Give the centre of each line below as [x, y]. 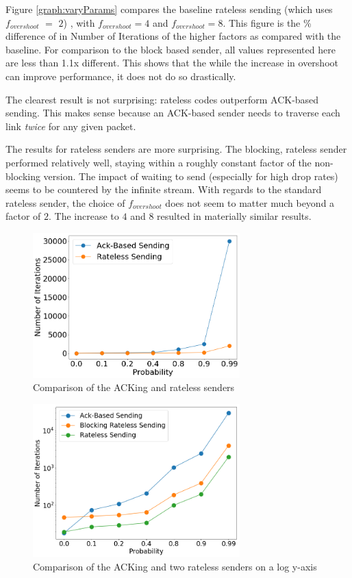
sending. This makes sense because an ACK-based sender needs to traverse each [173, 113]
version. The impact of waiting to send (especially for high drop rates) [191, 176]
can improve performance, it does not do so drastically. [121, 76]
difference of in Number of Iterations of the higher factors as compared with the [173, 36]
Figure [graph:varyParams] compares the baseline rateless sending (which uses [169, 9]
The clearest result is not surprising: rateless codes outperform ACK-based [162, 99]
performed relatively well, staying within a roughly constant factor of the [159, 162]
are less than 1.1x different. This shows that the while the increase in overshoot [172, 63]
